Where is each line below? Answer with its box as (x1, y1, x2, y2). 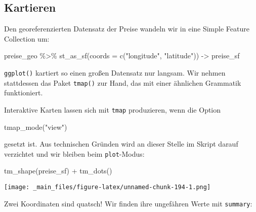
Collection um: (4, 33, 50, 44)
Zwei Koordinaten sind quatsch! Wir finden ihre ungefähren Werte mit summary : (4, 198, 252, 208)
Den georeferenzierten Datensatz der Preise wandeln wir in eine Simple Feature (4, 23, 249, 34)
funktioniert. (4, 87, 43, 98)
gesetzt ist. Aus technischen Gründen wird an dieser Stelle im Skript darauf (4, 138, 238, 149)
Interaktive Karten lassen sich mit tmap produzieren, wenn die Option (4, 104, 221, 115)
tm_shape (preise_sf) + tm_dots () (4, 165, 112, 176)
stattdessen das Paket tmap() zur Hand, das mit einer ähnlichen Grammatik (4, 77, 241, 88)
